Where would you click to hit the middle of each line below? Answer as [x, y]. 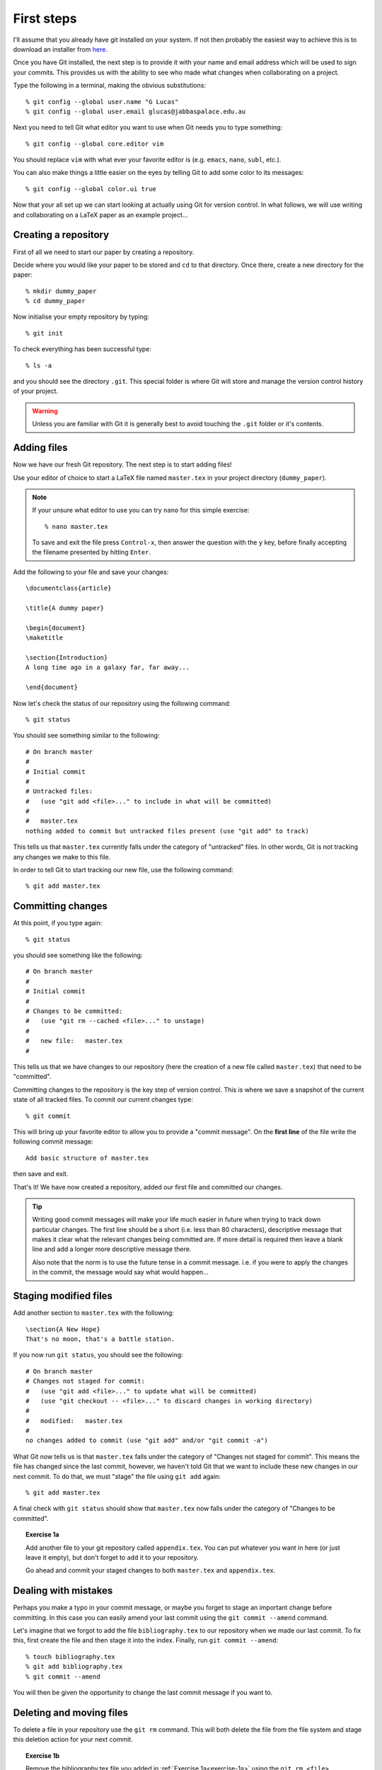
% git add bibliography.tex [74, 1667]
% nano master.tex [77, 526]
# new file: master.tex [74, 1041]
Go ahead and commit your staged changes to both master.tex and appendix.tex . [151, 1570]
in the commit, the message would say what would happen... [120, 1272]
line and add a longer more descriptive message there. [112, 1249]
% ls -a [39, 365]
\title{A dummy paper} [65, 608]
